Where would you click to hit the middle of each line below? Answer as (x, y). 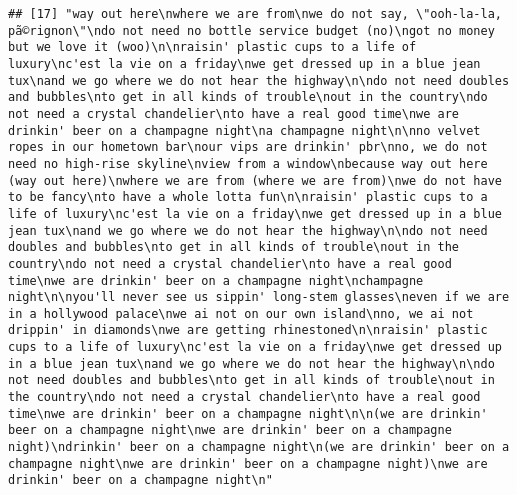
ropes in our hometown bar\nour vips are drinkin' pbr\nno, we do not (248, 147)
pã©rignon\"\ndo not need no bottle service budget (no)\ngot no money (251, 30)
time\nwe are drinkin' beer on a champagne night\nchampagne (216, 280)
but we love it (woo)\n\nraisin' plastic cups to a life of (212, 47)
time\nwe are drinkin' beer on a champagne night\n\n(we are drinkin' (248, 413)
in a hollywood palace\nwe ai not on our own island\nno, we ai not (241, 313)
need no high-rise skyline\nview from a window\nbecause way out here (248, 163)
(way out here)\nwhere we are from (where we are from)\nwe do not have (255, 180)
